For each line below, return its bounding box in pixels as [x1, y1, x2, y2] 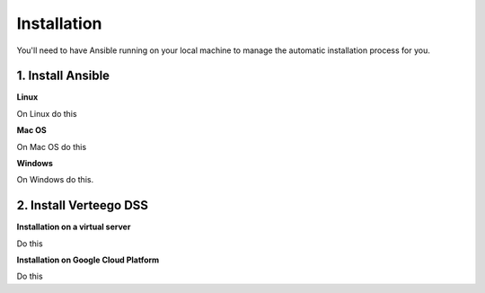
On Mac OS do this [16, 141, 87, 152]
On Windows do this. [16, 174, 94, 185]
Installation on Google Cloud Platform [16, 254, 160, 265]
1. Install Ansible [16, 68, 110, 84]
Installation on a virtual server [16, 221, 131, 233]
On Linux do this [16, 108, 77, 119]
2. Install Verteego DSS [16, 198, 148, 213]
